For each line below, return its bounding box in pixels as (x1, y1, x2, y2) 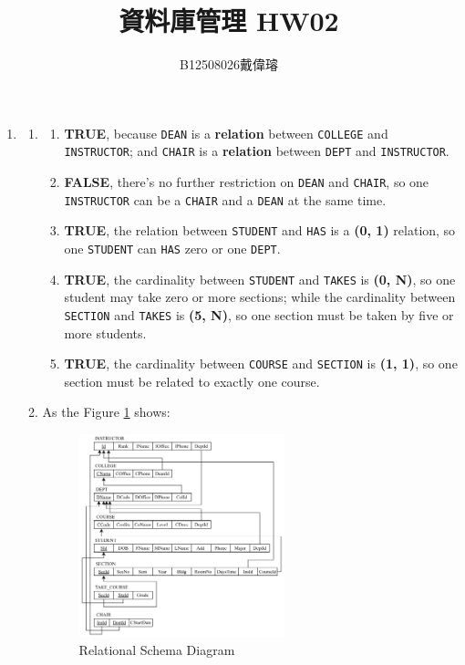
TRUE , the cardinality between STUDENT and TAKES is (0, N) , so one (64, 269, 456, 288)
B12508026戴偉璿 (180, 55, 278, 74)
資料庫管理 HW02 (119, 2, 339, 39)
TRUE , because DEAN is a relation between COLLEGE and (64, 123, 388, 142)
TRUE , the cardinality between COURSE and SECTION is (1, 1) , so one (64, 354, 458, 373)
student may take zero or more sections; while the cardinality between (64, 287, 456, 307)
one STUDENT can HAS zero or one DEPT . (64, 239, 281, 257)
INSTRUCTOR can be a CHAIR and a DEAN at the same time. (64, 190, 387, 209)
